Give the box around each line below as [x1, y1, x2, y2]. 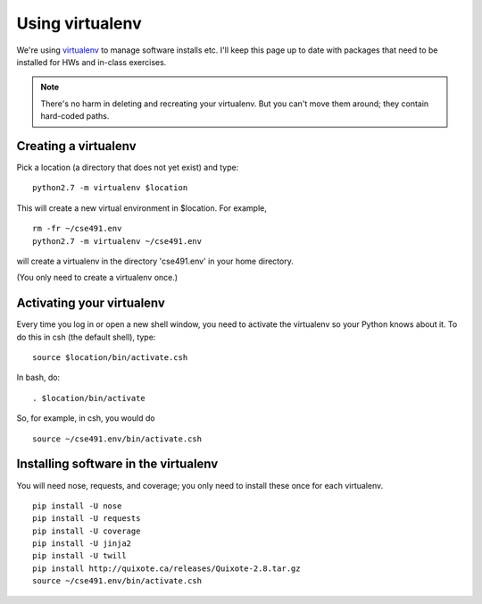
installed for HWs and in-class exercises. [16, 56, 167, 67]
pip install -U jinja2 [32, 539, 132, 549]
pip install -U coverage [32, 525, 141, 536]
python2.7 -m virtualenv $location [32, 183, 188, 193]
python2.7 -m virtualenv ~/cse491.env [32, 236, 203, 246]
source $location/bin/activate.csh [32, 353, 188, 363]
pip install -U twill [32, 550, 127, 561]
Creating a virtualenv [16, 138, 137, 154]
